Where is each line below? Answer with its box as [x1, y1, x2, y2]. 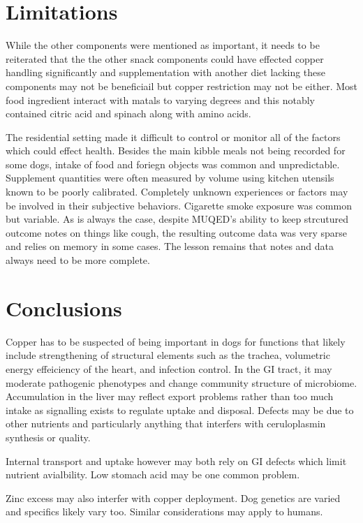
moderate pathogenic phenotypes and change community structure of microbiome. [6, 375, 357, 390]
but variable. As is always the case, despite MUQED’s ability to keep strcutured [6, 212, 349, 226]
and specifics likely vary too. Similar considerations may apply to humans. [6, 504, 323, 519]
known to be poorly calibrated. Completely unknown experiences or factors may [6, 184, 348, 199]
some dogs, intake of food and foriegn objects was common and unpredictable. [6, 156, 340, 171]
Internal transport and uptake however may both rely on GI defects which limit [6, 453, 347, 468]
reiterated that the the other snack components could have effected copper [6, 51, 324, 66]
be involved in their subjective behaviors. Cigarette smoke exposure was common [6, 198, 352, 212]
